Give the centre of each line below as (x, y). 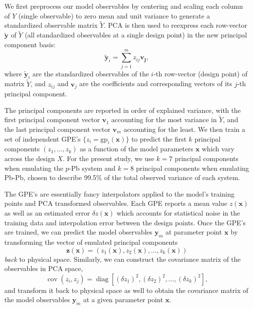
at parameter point (194, 232)
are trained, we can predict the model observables (79, 232)
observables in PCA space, (44, 268)
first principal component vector (52, 119)
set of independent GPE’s (43, 138)
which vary (218, 149)
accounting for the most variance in (164, 119)
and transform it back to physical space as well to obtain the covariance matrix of (126, 290)
